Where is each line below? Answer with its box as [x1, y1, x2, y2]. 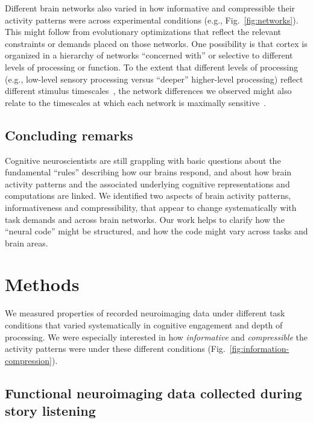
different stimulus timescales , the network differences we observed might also [5, 84, 292, 97]
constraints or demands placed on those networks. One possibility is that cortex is [5, 37, 308, 49]
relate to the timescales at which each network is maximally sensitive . [5, 96, 267, 108]
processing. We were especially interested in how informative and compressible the [5, 330, 308, 343]
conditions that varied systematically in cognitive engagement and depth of [5, 319, 283, 331]
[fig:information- [229, 342, 289, 355]
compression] [5, 354, 52, 366]
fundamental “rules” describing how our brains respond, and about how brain [5, 166, 292, 178]
